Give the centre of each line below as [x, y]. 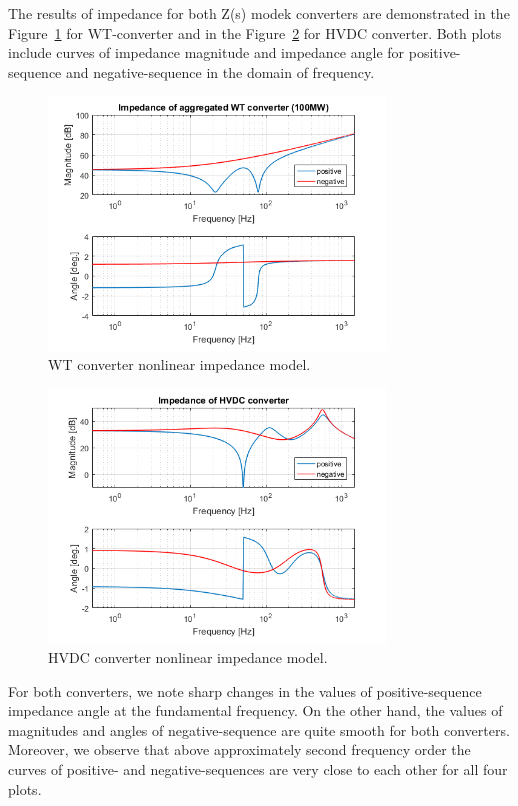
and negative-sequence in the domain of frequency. [220, 71]
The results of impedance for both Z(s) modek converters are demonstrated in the [259, 13]
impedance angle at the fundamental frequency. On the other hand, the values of [255, 710]
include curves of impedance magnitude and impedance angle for [206, 52]
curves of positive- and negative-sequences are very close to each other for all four [258, 768]
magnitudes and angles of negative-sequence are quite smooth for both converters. [259, 729]
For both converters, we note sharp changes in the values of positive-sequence [245, 690]
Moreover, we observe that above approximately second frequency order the [239, 749]
